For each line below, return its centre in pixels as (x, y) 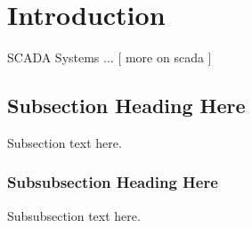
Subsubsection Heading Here (113, 182)
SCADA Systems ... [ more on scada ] (110, 57)
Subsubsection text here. (74, 215)
